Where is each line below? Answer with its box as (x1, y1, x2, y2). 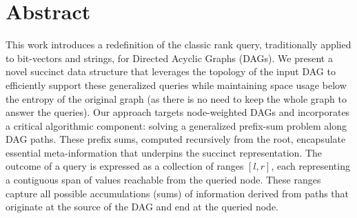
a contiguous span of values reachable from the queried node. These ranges (6, 172, 321, 187)
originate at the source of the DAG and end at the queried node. (6, 199, 278, 214)
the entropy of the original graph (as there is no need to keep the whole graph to (6, 91, 347, 106)
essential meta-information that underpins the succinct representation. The (6, 145, 323, 159)
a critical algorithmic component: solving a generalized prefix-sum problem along (6, 118, 347, 132)
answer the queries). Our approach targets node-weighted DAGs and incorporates (6, 105, 350, 119)
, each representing (271, 159, 350, 173)
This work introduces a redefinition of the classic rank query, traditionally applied (6, 37, 351, 52)
